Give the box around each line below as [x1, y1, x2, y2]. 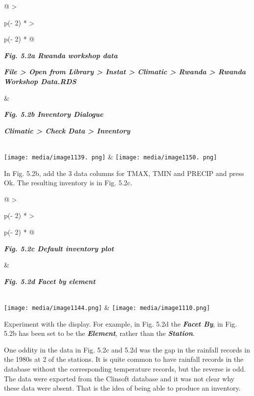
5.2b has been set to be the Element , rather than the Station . [4, 328, 195, 338]
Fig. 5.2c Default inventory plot [4, 243, 114, 253]
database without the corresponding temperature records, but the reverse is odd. [4, 363, 246, 374]
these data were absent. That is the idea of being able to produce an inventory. [4, 383, 241, 393]
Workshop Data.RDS [4, 76, 76, 86]
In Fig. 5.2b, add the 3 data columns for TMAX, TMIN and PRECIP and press [4, 168, 244, 178]
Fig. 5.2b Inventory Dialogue [4, 109, 103, 119]
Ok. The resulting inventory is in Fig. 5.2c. [4, 177, 133, 188]
